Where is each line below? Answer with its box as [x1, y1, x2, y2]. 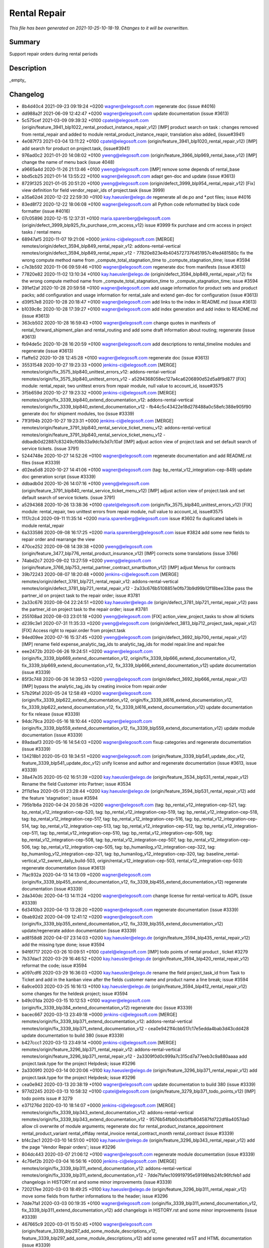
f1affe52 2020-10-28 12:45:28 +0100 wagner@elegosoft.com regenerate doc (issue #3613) [21, 355, 209, 361]
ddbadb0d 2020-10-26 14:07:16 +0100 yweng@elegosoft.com [21, 481, 149, 487]
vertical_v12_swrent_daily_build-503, [21, 858, 97, 864]
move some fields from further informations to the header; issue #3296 [21, 1193, 168, 1199]
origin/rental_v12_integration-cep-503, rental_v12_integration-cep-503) [97, 858, 243, 864]
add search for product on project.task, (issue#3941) [21, 145, 131, 151]
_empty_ [9, 77, 26, 83]
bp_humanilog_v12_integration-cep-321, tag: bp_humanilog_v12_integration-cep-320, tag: [21, 851, 205, 857]
